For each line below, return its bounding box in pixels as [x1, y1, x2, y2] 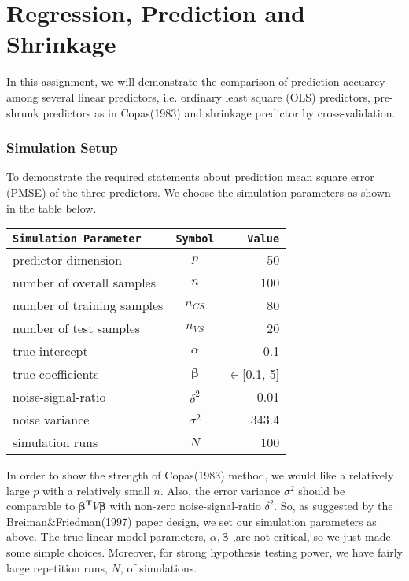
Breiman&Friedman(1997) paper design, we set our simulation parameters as [6, 513, 377, 529]
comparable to [6, 498, 76, 514]
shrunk [6, 104, 39, 120]
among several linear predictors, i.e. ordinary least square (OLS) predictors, [6, 88, 370, 105]
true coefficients [13, 365, 99, 383]
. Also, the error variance [160, 482, 281, 498]
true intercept [13, 342, 88, 361]
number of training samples [13, 296, 164, 315]
